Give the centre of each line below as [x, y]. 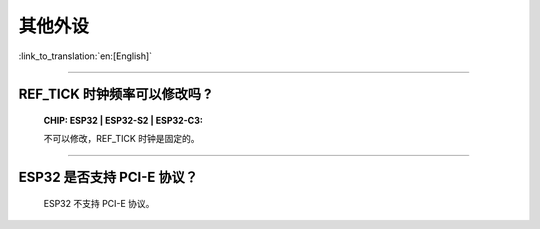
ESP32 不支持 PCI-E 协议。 [99, 203]
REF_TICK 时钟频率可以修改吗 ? [115, 94]
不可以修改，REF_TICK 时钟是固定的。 [121, 139]
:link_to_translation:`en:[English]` [85, 56]
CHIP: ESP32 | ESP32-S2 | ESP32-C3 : [123, 120]
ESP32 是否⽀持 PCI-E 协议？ [108, 177]
